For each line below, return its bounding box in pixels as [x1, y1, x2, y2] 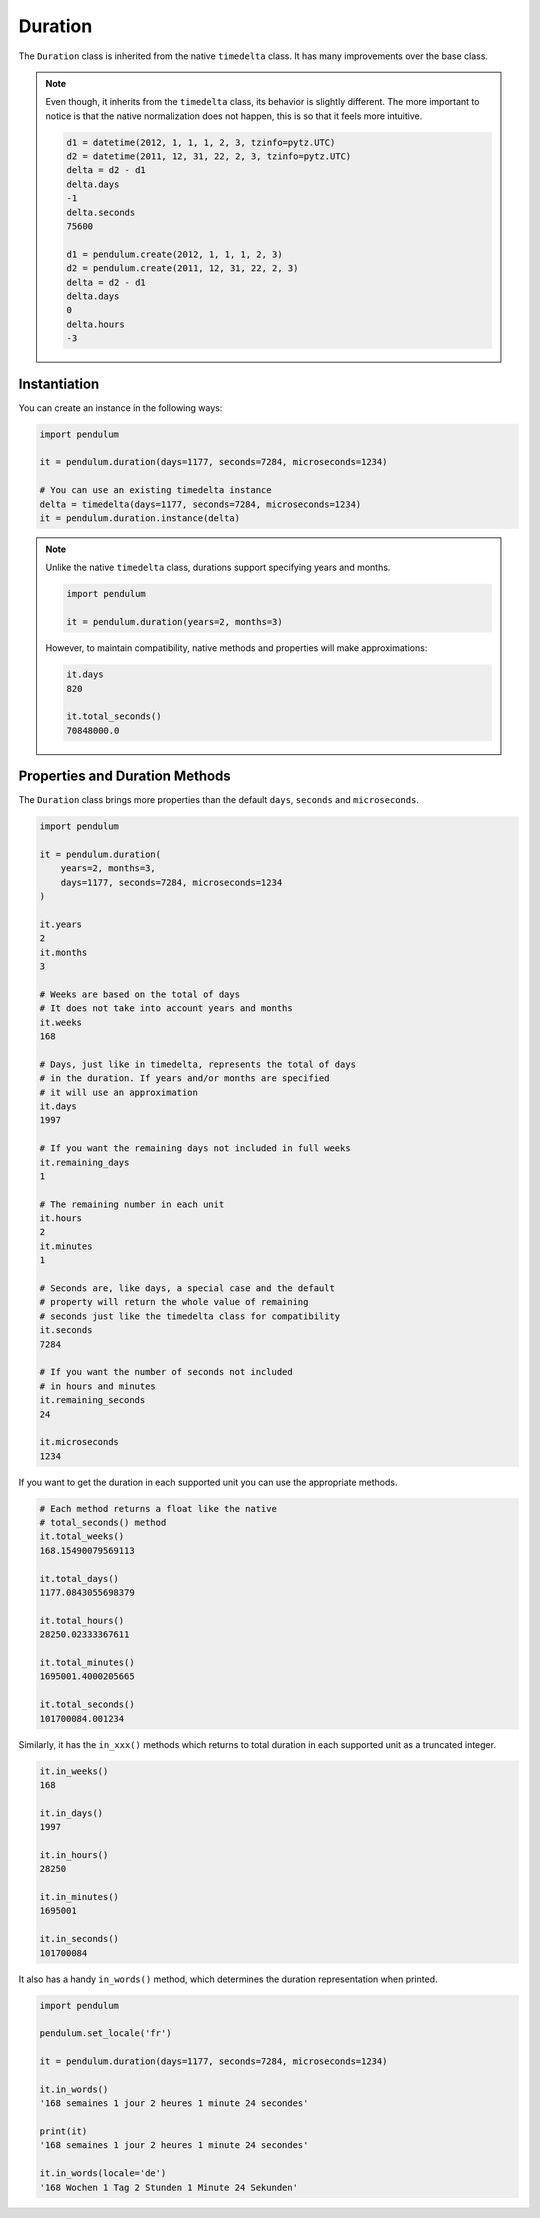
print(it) [39, 2126, 88, 2137]
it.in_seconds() [39, 1933, 120, 1945]
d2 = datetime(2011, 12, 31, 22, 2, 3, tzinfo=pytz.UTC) [66, 151, 352, 162]
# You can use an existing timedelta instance [39, 485, 272, 496]
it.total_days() [39, 1573, 120, 1584]
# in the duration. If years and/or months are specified [39, 1073, 330, 1084]
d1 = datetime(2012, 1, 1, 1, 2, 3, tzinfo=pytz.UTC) [66, 136, 336, 148]
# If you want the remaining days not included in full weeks [39, 1143, 351, 1154]
